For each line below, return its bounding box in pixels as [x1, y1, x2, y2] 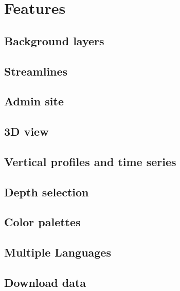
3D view [4, 123, 49, 139]
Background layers [4, 32, 104, 48]
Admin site [4, 93, 64, 109]
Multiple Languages [4, 244, 111, 260]
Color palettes [4, 214, 81, 230]
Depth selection [4, 184, 89, 199]
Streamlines [4, 63, 68, 79]
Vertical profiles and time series [4, 153, 176, 169]
